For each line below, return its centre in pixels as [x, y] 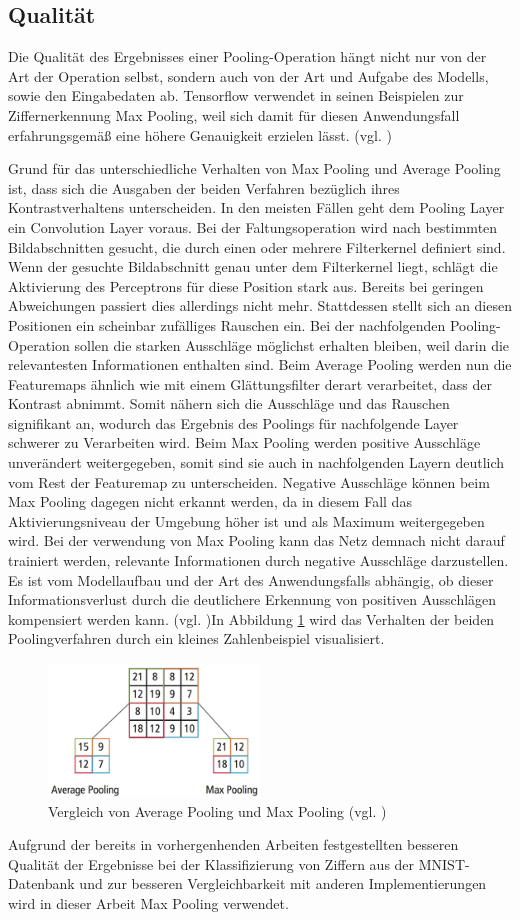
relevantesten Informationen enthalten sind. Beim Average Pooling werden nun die [260, 364]
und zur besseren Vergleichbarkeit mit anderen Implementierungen [283, 883]
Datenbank [41, 883]
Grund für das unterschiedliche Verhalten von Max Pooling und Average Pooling [254, 168]
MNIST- [444, 863]
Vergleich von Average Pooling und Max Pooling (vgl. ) [217, 810]
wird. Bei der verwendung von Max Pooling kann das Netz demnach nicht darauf [256, 540]
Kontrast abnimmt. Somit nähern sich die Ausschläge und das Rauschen [229, 403]
